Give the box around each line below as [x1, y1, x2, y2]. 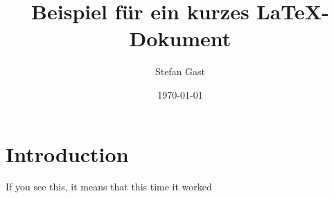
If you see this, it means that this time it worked [6, 179, 212, 194]
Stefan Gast [155, 64, 206, 79]
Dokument [129, 24, 231, 52]
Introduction [6, 139, 129, 168]
